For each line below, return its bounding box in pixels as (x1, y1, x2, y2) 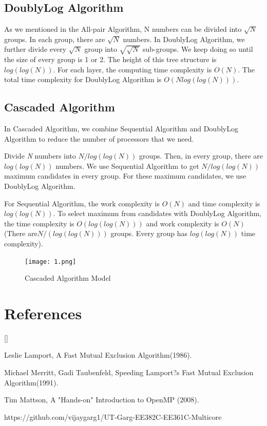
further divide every (4, 44, 67, 54)
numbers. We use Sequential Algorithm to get (55, 160, 199, 171)
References (4, 302, 82, 323)
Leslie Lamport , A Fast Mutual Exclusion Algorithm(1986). (4, 350, 192, 360)
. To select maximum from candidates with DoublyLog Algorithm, (53, 208, 261, 219)
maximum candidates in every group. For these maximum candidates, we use (4, 170, 246, 181)
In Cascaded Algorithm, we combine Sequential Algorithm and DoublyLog (4, 123, 238, 133)
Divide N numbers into (4, 150, 76, 161)
